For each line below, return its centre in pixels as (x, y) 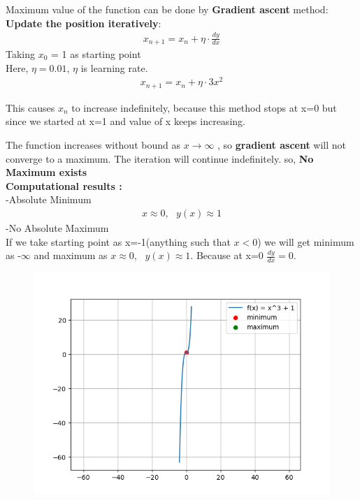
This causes (30, 107)
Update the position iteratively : (84, 23)
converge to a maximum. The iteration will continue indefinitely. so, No (160, 158)
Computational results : (64, 185)
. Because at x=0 (227, 255)
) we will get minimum (306, 241)
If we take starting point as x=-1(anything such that (118, 241)
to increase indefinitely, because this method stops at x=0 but (204, 107)
